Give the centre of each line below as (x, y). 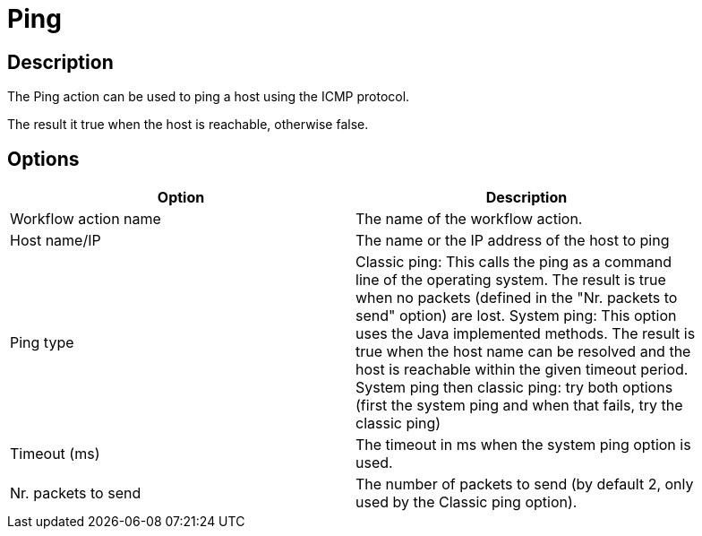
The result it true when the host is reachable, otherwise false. (188, 125)
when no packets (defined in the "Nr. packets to (517, 298)
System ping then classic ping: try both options (514, 388)
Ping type (42, 343)
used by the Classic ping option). (467, 502)
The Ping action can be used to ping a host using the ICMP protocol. (209, 97)
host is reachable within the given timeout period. (522, 370)
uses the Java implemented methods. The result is (526, 334)
